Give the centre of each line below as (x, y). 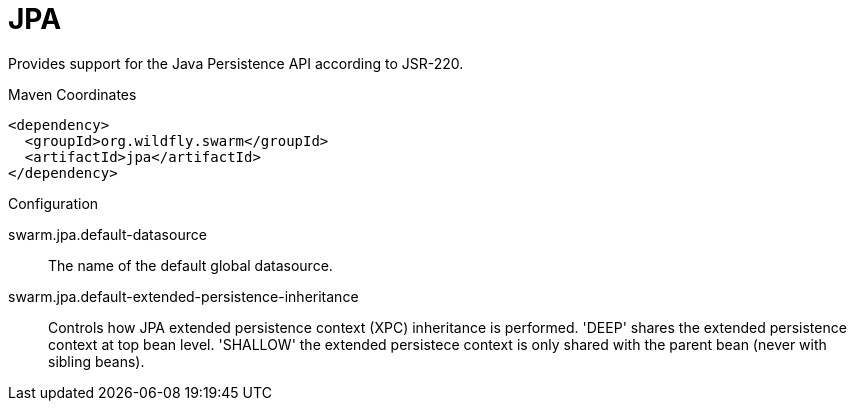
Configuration (53, 203)
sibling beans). (96, 361)
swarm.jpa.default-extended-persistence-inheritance (183, 296)
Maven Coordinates (72, 94)
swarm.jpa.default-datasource (107, 234)
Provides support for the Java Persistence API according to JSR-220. (236, 63)
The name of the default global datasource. (190, 265)
